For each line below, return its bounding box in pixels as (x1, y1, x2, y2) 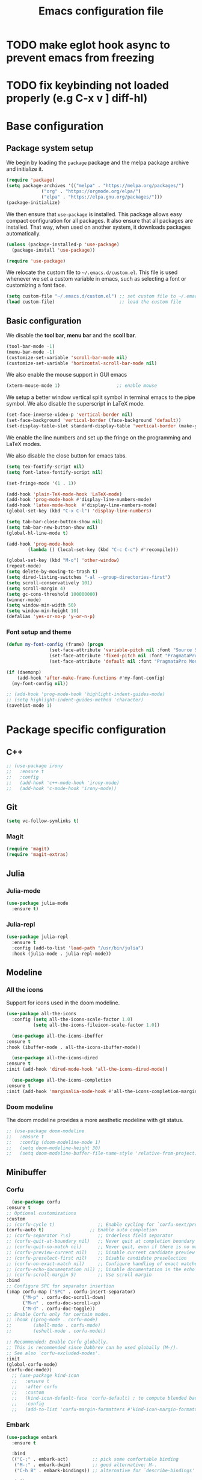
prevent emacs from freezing (6, 51, 155, 65)
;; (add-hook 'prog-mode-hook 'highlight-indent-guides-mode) (6, 691, 165, 698)
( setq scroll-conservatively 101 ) (6, 579, 93, 586)
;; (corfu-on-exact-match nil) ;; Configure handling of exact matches (6, 1260, 200, 1267)
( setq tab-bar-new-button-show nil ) (6, 524, 98, 531)
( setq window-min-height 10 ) (6, 608, 79, 614)
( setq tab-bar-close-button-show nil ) (6, 519, 103, 525)
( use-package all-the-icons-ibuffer (11, 1033, 103, 1039)
